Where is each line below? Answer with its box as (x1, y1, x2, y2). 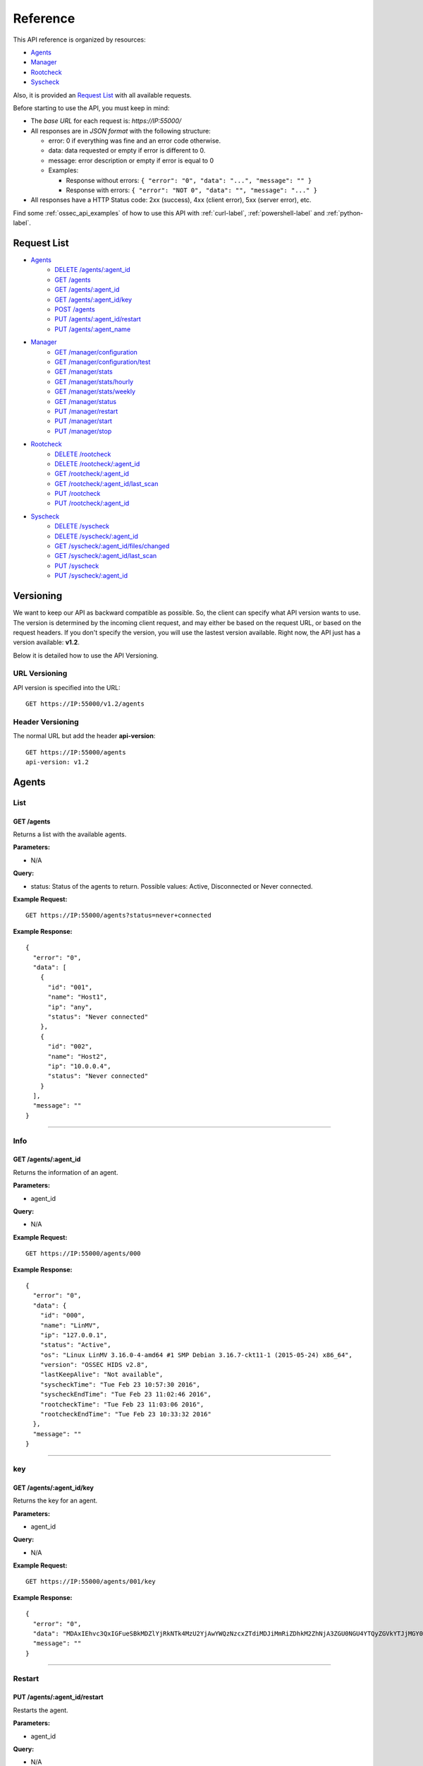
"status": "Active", (39, 1341, 111, 1349)
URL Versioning (13, 668, 68, 678)
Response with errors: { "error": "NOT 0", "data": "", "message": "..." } (66, 186, 317, 194)
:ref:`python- (326, 208, 364, 217)
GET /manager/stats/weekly (54, 387, 136, 396)
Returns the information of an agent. (13, 1168, 118, 1176)
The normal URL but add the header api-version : (13, 732, 156, 740)
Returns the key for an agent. (13, 1496, 98, 1505)
